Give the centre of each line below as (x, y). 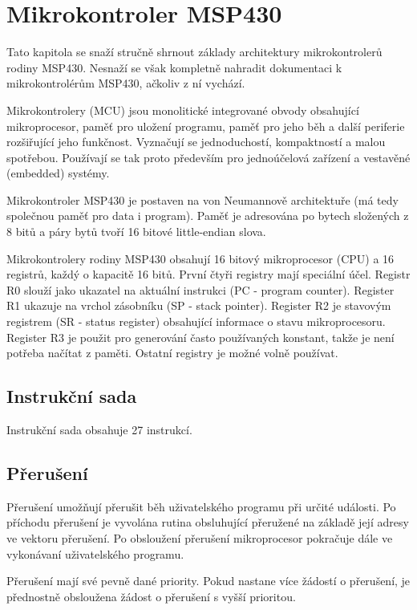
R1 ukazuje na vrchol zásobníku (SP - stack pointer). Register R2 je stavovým (199, 305)
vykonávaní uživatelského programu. (95, 553)
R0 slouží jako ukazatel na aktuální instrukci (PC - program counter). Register (200, 289)
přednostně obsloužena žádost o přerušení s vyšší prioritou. (151, 596)
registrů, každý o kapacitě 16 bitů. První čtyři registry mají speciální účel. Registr (208, 274)
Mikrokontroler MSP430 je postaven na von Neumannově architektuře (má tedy (202, 199)
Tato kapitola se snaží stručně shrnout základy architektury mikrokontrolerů (194, 52)
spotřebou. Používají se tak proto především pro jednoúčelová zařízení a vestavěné (208, 157)
